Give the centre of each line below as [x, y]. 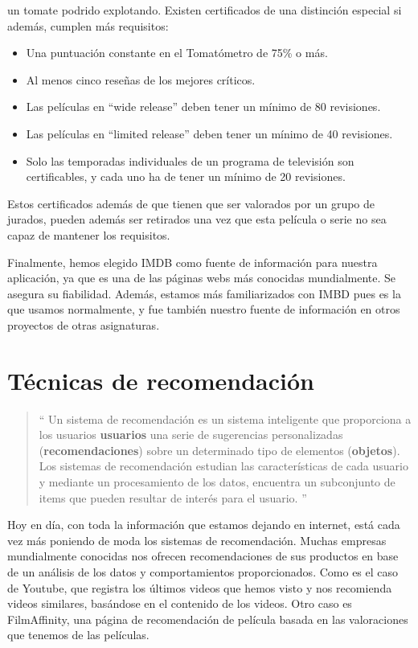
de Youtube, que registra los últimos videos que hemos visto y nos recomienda [200, 587]
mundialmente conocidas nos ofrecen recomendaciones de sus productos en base [203, 556]
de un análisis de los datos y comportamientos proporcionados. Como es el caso [203, 571]
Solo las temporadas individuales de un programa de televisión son [190, 160]
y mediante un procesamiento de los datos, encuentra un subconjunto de [217, 482]
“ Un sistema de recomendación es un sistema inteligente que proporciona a [225, 418]
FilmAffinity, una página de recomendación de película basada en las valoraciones [208, 619]
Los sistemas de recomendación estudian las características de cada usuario [223, 466]
